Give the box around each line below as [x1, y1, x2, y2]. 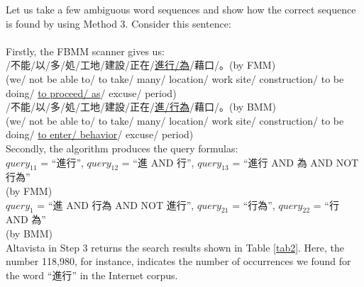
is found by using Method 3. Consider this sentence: [6, 16, 231, 30]
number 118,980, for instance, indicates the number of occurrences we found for [6, 254, 351, 269]
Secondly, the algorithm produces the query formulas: [6, 140, 238, 155]
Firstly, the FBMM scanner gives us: [6, 43, 165, 58]
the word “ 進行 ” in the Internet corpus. [6, 267, 178, 282]
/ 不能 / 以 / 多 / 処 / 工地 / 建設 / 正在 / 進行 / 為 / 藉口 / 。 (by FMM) [6, 57, 276, 72]
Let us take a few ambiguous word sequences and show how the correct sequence [6, 2, 356, 16]
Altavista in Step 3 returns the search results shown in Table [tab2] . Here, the [6, 240, 345, 254]
